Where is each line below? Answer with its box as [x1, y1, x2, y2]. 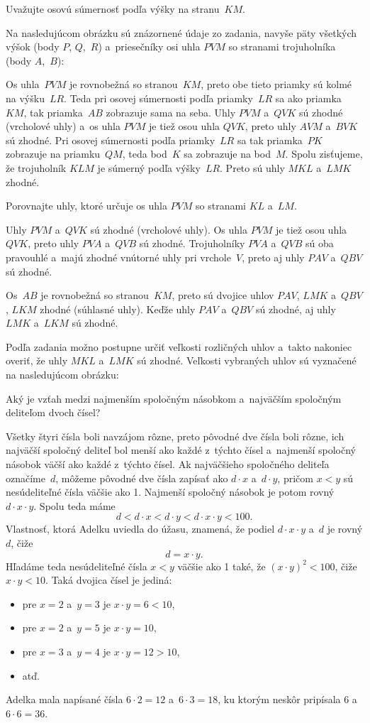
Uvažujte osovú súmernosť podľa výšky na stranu [6, 1, 220, 16]
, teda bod [122, 146, 167, 161]
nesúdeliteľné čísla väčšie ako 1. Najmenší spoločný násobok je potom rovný [6, 484, 335, 499]
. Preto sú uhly [220, 160, 285, 175]
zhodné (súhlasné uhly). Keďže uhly [40, 301, 196, 316]
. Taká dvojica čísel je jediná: [45, 572, 172, 587]
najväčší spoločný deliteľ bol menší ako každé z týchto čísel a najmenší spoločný [6, 442, 356, 457]
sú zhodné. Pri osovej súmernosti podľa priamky [6, 132, 215, 147]
